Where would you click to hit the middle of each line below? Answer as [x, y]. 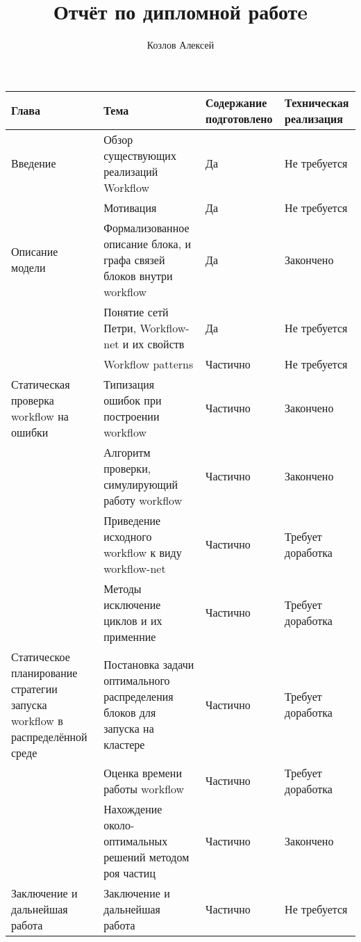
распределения [138, 697]
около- [119, 825]
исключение [132, 604]
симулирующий [141, 484]
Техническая [317, 102]
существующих [140, 155]
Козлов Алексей [180, 45]
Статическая [41, 384]
